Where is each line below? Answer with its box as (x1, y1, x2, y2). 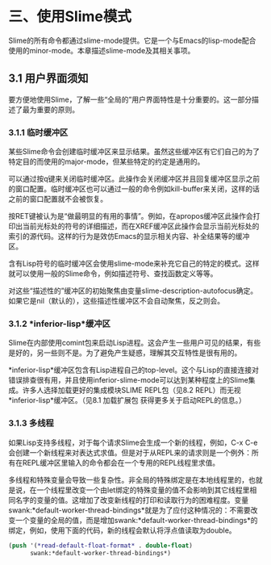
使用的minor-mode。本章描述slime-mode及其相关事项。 (8, 45, 195, 55)
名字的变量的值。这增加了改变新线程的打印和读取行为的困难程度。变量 (15, 495, 248, 504)
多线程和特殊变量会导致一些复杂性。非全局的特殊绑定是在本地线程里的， (8, 475, 248, 484)
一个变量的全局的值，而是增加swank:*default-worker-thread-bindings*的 (15, 515, 258, 525)
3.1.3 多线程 (8, 417, 54, 429)
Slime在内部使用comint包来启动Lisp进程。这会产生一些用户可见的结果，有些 (8, 338, 261, 348)
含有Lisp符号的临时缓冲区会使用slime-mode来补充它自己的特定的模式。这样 (8, 259, 260, 269)
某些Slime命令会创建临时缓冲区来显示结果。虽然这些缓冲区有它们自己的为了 (8, 147, 261, 157)
